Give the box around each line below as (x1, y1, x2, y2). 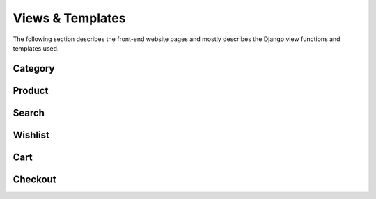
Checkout (13, 173, 56, 185)
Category (13, 63, 55, 74)
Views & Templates (13, 10, 126, 26)
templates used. (13, 44, 59, 52)
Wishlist (13, 129, 50, 141)
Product (13, 84, 49, 97)
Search (13, 106, 45, 118)
